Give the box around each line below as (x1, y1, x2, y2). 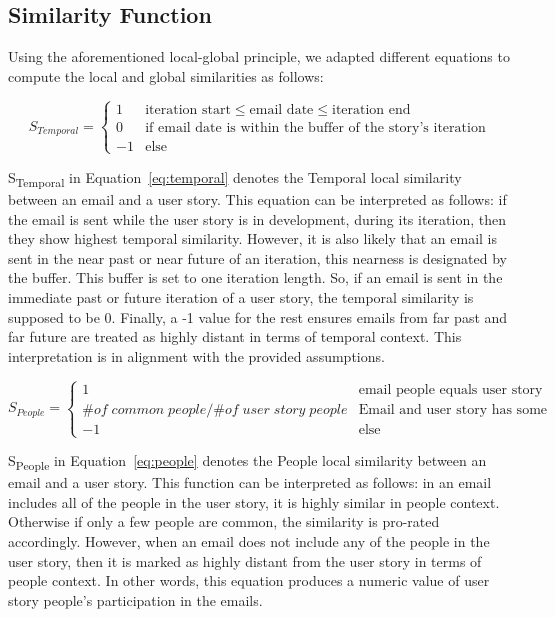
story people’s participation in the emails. (8, 589, 263, 610)
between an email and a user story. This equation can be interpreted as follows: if (8, 189, 507, 210)
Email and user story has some (358, 402, 548, 417)
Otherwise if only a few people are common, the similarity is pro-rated (8, 511, 440, 532)
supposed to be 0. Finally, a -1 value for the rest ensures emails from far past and (8, 306, 508, 327)
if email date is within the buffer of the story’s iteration (145, 120, 486, 135)
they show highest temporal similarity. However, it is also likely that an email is (8, 228, 497, 249)
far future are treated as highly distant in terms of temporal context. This (8, 326, 462, 347)
